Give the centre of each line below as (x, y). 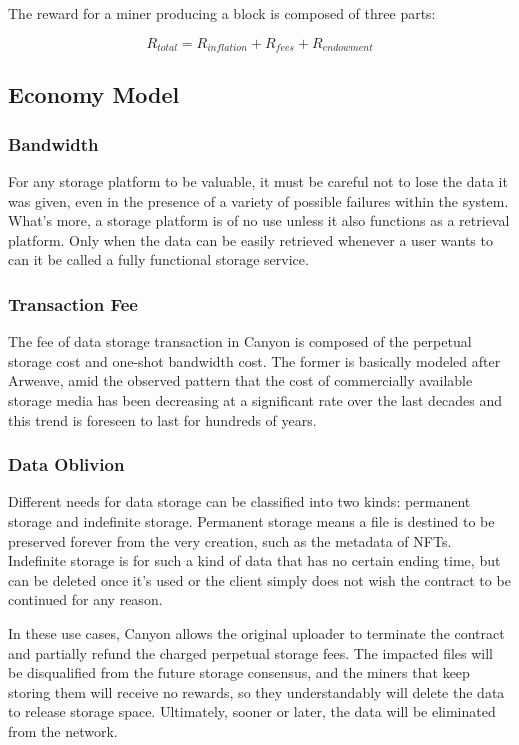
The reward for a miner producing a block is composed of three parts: (222, 13)
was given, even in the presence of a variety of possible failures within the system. (258, 200)
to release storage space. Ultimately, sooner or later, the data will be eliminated (252, 711)
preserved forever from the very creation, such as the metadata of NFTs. (230, 540)
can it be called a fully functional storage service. (158, 259)
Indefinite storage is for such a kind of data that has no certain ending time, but (254, 560)
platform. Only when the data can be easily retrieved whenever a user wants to (250, 239)
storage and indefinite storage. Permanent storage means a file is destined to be (251, 521)
